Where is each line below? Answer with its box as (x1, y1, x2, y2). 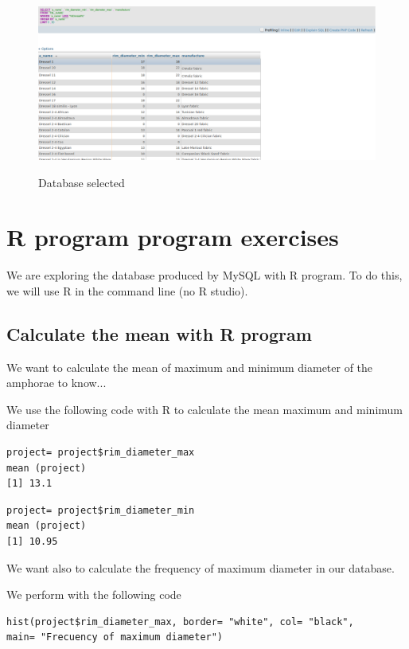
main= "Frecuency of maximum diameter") (6, 631, 224, 643)
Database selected (38, 174, 125, 190)
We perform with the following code (6, 586, 181, 603)
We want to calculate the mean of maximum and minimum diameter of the (6, 358, 373, 375)
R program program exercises (6, 221, 339, 253)
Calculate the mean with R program (6, 321, 312, 346)
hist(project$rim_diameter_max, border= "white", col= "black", (6, 616, 354, 627)
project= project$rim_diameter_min (6, 504, 195, 516)
